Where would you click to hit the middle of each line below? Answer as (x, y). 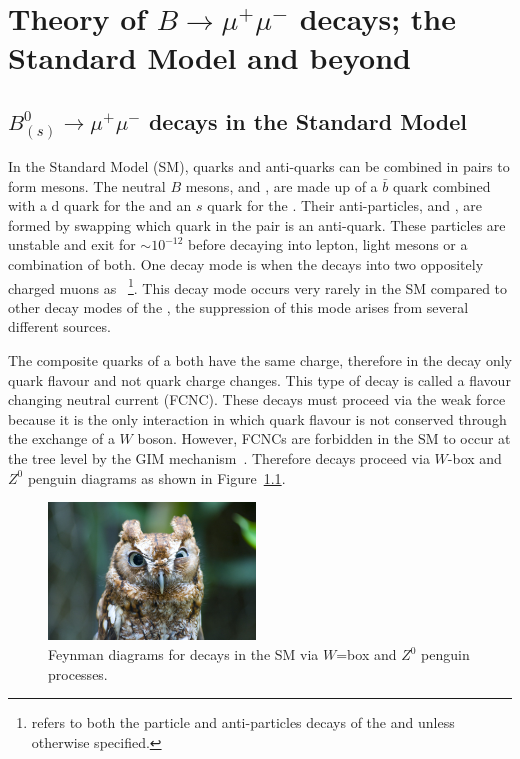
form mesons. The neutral (87, 185)
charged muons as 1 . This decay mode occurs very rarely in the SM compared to (258, 286)
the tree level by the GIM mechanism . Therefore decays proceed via (219, 457)
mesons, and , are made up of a (281, 185)
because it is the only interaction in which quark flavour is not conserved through (257, 418)
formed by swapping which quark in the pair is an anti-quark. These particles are (257, 224)
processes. (78, 673)
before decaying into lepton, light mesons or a (328, 244)
